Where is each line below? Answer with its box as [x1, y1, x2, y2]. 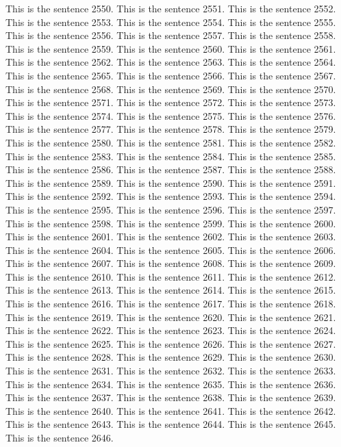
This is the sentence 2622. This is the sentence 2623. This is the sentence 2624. [5, 323, 336, 337]
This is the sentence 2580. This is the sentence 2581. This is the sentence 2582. [5, 135, 336, 149]
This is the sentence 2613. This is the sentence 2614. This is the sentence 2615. [5, 283, 336, 297]
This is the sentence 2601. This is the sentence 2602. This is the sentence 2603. [5, 229, 336, 244]
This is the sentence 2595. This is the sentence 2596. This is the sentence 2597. [5, 202, 336, 216]
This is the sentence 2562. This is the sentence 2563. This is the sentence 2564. [5, 55, 336, 69]
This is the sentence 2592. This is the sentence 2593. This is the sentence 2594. [5, 189, 336, 203]
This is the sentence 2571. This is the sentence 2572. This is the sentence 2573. [5, 95, 336, 110]
